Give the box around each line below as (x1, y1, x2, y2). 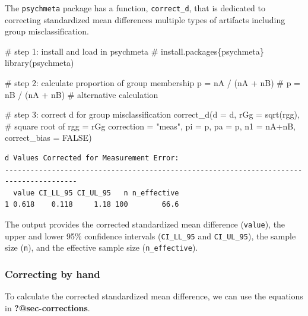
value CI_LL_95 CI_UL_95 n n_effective (13, 188, 179, 197)
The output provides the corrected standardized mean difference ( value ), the (5, 217, 285, 230)
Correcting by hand (5, 266, 100, 281)
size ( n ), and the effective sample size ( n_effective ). (5, 241, 198, 254)
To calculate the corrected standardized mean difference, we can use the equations (5, 290, 303, 302)
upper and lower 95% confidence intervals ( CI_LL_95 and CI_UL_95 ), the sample (5, 229, 296, 242)
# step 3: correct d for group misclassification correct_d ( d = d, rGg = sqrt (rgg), (5, 108, 300, 121)
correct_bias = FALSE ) (5, 131, 92, 144)
